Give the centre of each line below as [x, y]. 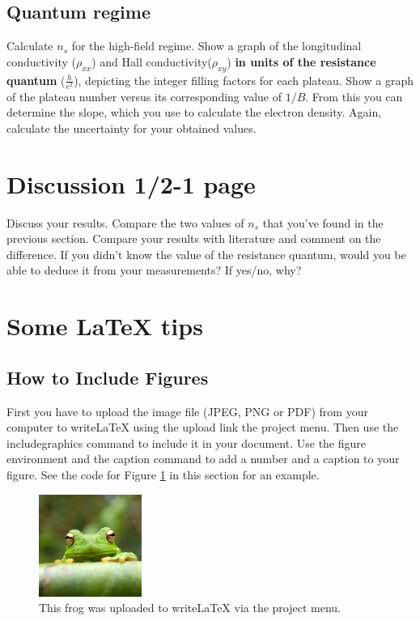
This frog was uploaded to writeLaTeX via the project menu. [190, 608]
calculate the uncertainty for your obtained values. [132, 128]
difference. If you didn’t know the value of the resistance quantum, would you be [206, 254]
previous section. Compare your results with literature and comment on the [194, 238]
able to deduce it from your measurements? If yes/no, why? [154, 270]
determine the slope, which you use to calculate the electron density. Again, [194, 112]
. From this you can [354, 96]
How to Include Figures [108, 377]
